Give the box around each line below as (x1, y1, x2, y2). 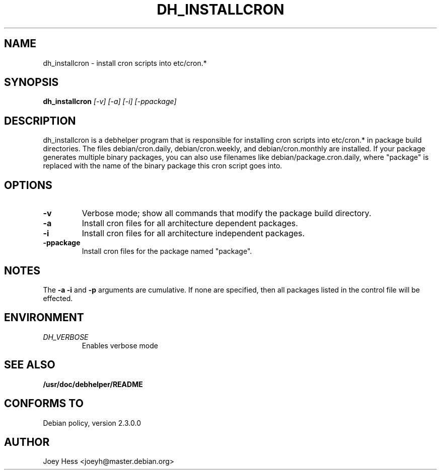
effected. (43, 294, 73, 303)
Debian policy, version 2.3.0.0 (43, 418, 141, 427)
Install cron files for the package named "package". (82, 247, 252, 256)
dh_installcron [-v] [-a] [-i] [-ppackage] (43, 97, 177, 106)
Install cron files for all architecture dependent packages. (82, 218, 298, 229)
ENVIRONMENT (4, 311, 84, 324)
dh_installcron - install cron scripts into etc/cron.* (43, 58, 207, 67)
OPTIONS (4, 178, 52, 192)
